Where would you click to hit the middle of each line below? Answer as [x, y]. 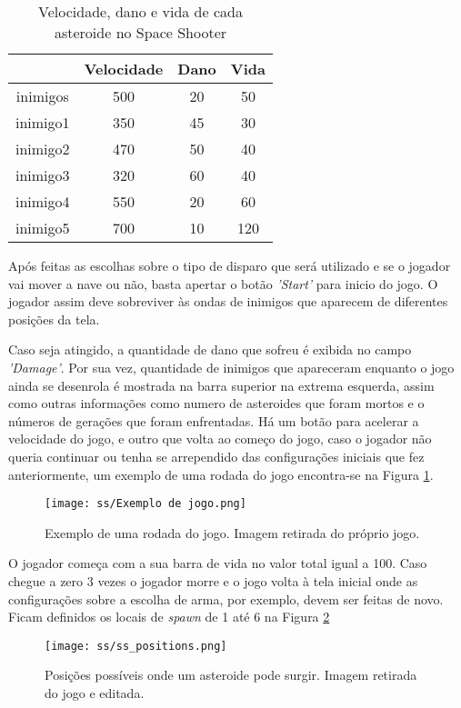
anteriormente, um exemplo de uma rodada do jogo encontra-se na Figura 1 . [221, 474]
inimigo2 [43, 149]
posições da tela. [54, 319]
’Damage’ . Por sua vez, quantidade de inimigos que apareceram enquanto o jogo [231, 367]
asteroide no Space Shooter [140, 32]
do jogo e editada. [95, 693]
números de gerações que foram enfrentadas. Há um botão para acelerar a [214, 420]
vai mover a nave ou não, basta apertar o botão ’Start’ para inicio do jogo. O [223, 283]
